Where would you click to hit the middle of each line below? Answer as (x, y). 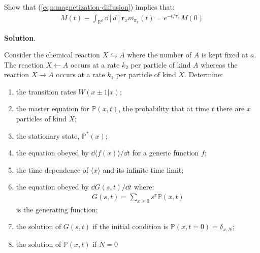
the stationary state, (48, 135)
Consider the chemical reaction (52, 55)
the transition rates (46, 91)
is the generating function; (57, 209)
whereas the (219, 64)
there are (231, 108)
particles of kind (41, 119)
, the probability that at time (164, 108)
